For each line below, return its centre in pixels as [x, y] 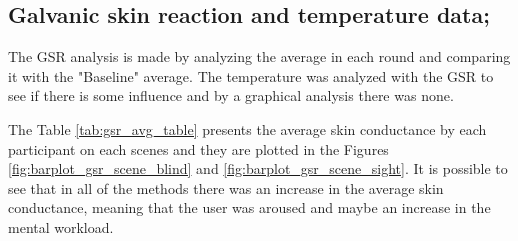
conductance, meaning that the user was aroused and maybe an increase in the [249, 207]
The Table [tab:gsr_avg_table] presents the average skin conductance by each [247, 128]
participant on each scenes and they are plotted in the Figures [198, 148]
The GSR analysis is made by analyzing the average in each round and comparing [259, 56]
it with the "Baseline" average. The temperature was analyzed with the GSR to [251, 75]
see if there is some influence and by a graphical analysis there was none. [231, 95]
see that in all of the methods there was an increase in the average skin [226, 187]
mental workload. [61, 226]
